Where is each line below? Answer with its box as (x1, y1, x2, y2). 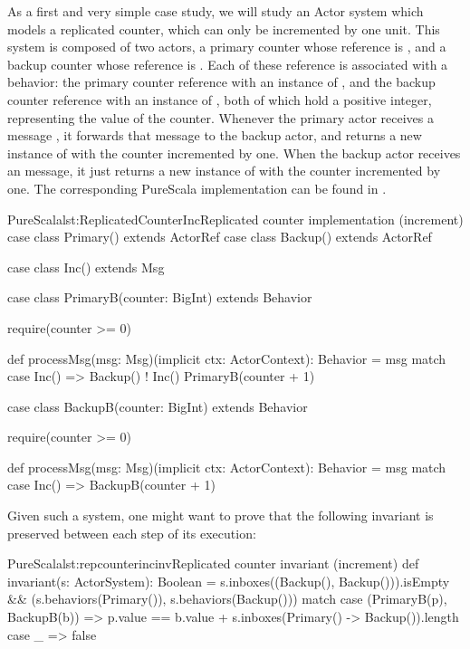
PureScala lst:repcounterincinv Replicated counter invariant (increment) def (7, 554, 419, 573)
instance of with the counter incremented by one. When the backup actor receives (7, 143, 461, 162)
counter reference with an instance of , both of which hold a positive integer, (7, 90, 432, 109)
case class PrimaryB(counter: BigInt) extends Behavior (7, 288, 312, 307)
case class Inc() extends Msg (7, 257, 165, 276)
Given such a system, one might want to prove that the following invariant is (7, 506, 434, 525)
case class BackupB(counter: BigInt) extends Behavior (7, 396, 308, 415)
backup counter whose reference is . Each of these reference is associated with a (7, 54, 448, 73)
